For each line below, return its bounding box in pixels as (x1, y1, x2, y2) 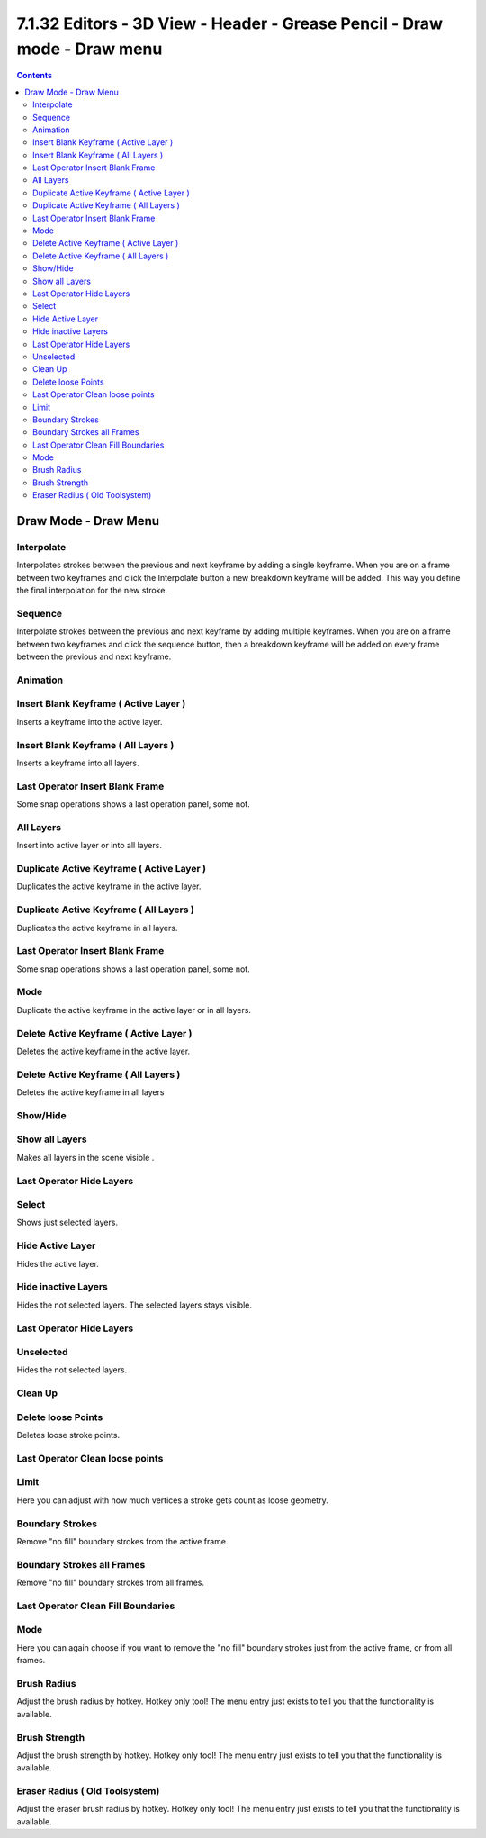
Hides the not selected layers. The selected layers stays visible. (16, 1299, 252, 1310)
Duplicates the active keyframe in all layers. (16, 922, 178, 933)
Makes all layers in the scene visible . (16, 1152, 155, 1163)
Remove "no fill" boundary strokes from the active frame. (16, 1536, 229, 1546)
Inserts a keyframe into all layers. (16, 757, 139, 768)
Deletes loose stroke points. (16, 1430, 121, 1441)
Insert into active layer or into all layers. (16, 840, 162, 851)
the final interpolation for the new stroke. (16, 585, 168, 596)
